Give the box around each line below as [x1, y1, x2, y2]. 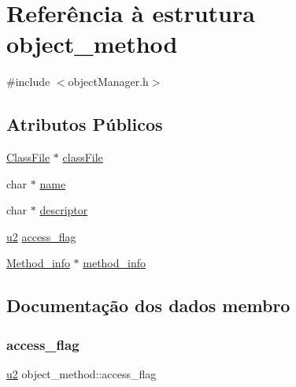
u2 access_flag [6, 228, 76, 244]
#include [6, 73, 50, 90]
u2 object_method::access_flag [6, 366, 157, 382]
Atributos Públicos [6, 112, 163, 136]
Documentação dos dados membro [6, 293, 290, 318]
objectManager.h [68, 73, 149, 90]
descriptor [39, 202, 88, 218]
